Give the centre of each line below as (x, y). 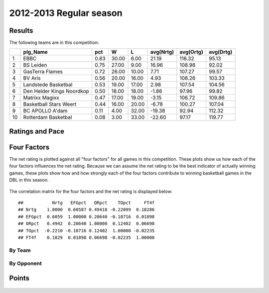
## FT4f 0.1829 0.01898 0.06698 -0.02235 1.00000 (86, 237)
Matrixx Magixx (41, 98)
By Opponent (25, 264)
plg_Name (36, 52)
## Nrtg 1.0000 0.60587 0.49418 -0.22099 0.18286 (86, 210)
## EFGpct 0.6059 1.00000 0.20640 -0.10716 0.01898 (86, 217)
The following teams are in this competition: (54, 43)
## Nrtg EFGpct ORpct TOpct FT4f (86, 202)
